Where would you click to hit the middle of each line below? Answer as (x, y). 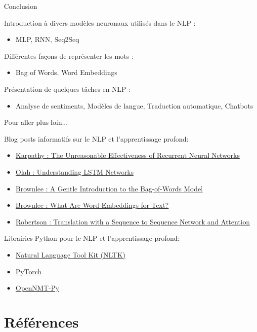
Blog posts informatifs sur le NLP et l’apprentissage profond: (96, 138)
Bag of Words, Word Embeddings (66, 72)
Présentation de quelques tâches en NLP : (67, 89)
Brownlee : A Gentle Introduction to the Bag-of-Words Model (109, 188)
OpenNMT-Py (37, 288)
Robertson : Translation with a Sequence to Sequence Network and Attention (133, 221)
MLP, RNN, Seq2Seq (47, 39)
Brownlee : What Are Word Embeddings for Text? (92, 205)
